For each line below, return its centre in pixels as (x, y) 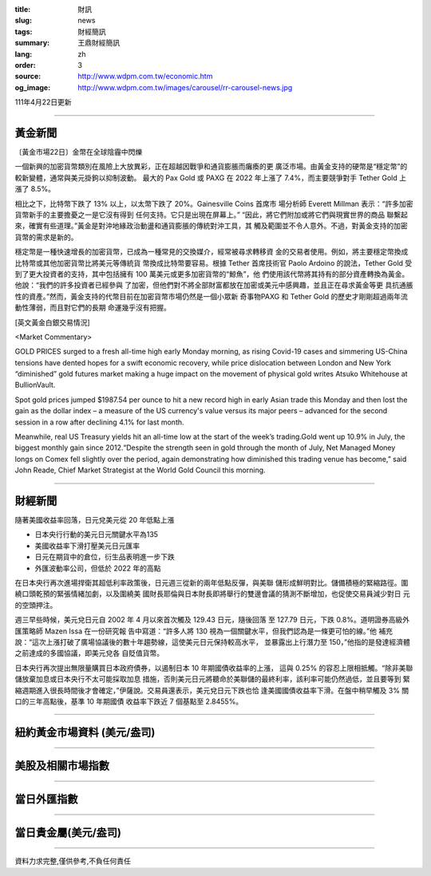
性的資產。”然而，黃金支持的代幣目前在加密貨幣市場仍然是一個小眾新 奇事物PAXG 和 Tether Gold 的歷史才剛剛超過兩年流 (212, 296)
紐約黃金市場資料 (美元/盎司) (85, 732)
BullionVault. (35, 385)
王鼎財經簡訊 (99, 43)
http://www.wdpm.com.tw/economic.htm (145, 77)
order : (25, 65)
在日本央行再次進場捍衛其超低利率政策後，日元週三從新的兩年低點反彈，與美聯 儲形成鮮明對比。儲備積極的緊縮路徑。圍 (212, 583)
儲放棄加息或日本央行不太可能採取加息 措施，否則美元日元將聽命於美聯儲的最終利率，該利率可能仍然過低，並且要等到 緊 (212, 679)
